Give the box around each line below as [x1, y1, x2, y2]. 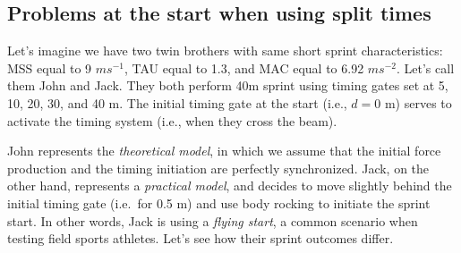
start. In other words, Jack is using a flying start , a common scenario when [7, 211, 418, 230]
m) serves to [384, 93, 452, 112]
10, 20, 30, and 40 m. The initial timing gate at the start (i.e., [7, 93, 347, 112]
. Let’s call [397, 58, 455, 77]
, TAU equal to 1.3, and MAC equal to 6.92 [124, 58, 364, 77]
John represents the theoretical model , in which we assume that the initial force [7, 141, 441, 160]
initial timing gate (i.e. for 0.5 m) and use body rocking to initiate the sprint [7, 193, 431, 212]
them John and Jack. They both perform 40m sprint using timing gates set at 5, [7, 76, 448, 95]
